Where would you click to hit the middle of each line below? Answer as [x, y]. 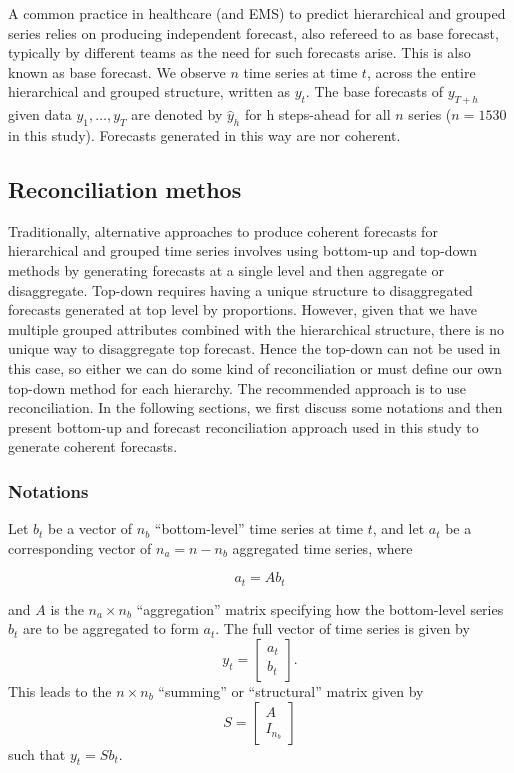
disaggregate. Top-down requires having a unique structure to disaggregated [240, 289]
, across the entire [421, 71]
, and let [398, 528]
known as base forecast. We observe [117, 71]
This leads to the [60, 690]
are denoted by [177, 114]
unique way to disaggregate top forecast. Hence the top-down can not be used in [254, 348]
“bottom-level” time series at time [259, 528]
